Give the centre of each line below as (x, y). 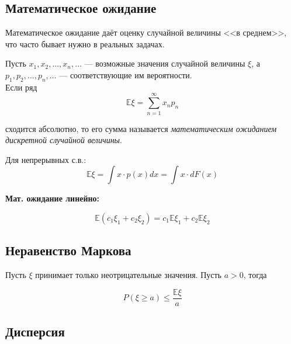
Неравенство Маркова (68, 250)
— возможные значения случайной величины (165, 63)
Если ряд (21, 87)
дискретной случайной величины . (64, 140)
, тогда (255, 275)
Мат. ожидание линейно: (53, 198)
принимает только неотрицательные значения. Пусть (128, 275)
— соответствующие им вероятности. (126, 74)
